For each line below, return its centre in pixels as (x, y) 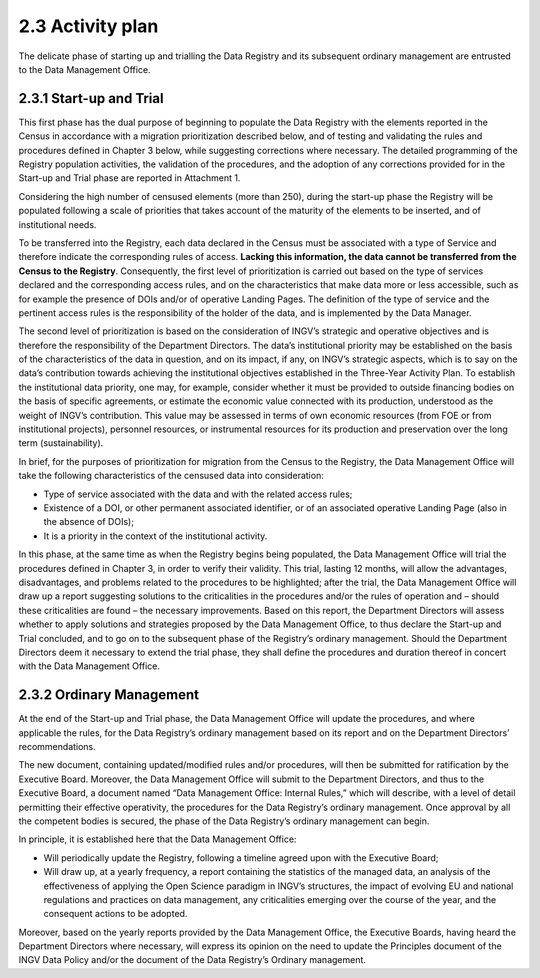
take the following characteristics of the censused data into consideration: (171, 476)
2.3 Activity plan (88, 26)
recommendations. (57, 746)
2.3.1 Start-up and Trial (91, 98)
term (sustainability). (61, 443)
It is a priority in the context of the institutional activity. (155, 536)
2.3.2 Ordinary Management (109, 695)
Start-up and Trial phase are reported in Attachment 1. (129, 178)
